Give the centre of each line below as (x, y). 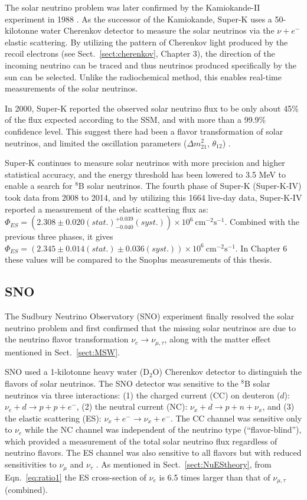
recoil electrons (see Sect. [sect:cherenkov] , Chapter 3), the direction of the (140, 53)
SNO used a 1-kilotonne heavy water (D (77, 372)
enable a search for (39, 186)
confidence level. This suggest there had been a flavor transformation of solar (144, 131)
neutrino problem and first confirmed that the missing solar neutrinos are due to (151, 327)
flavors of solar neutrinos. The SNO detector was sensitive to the (122, 383)
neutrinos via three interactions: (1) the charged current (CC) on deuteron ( (143, 395)
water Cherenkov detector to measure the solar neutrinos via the (158, 30)
